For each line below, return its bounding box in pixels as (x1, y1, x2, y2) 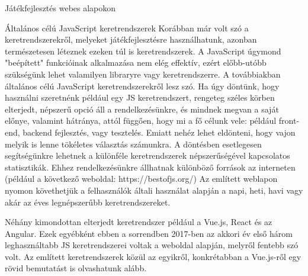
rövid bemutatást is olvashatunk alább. (5, 262, 147, 274)
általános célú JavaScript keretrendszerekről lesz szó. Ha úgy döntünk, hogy (5, 79, 280, 92)
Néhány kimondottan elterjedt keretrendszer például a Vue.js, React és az (5, 216, 272, 228)
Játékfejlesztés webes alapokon (5, 2, 116, 14)
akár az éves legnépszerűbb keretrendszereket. (5, 195, 171, 208)
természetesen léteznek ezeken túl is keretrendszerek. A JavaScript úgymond (5, 44, 281, 57)
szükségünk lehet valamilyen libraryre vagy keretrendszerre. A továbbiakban (5, 68, 281, 80)
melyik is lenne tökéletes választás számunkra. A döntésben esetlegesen (5, 137, 262, 150)
